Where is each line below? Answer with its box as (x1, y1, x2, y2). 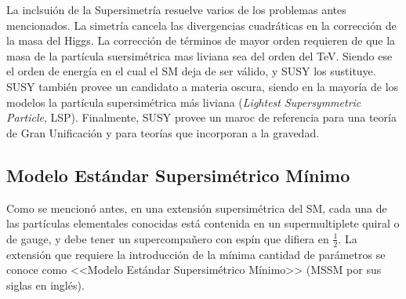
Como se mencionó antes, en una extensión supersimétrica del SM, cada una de (6, 199, 387, 216)
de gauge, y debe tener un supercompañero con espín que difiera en (6, 230, 329, 246)
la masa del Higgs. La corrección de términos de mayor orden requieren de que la (6, 32, 396, 49)
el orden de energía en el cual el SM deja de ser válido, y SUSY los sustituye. (6, 63, 376, 79)
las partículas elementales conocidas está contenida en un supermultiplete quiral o (6, 215, 400, 232)
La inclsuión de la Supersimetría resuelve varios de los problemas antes (6, 2, 346, 17)
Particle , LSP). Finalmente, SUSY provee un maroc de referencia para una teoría (6, 109, 397, 126)
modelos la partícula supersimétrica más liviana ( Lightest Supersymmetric (6, 93, 361, 110)
